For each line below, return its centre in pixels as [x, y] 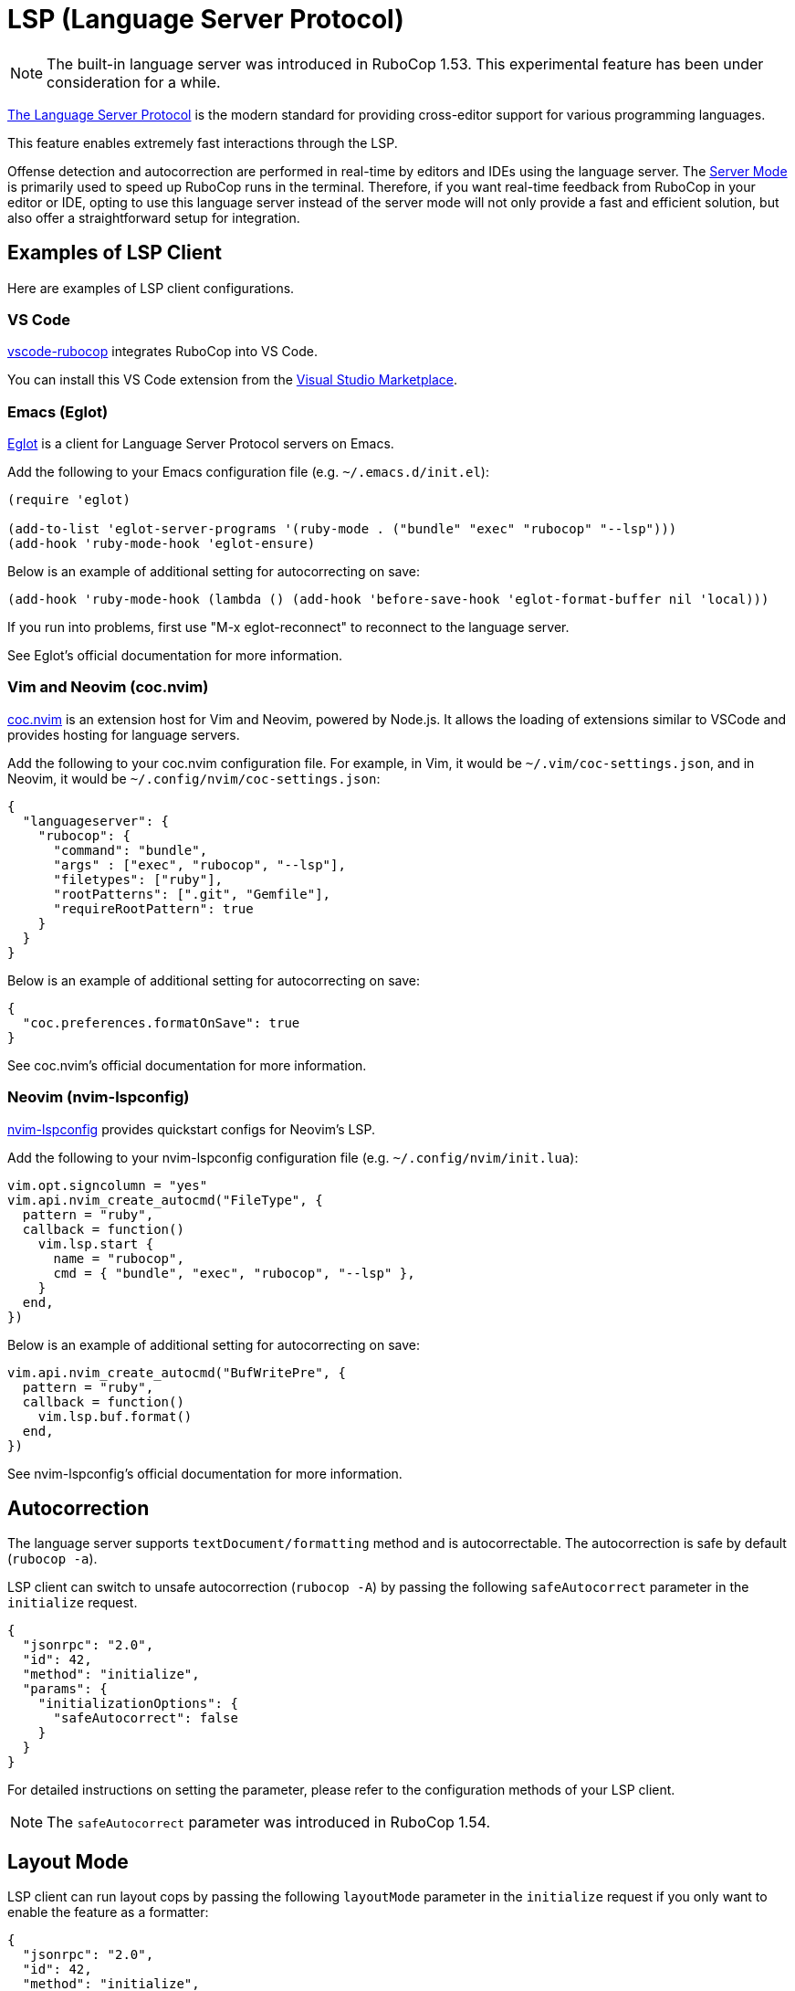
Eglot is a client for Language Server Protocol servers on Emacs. [201, 444]
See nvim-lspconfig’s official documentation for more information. [205, 1473]
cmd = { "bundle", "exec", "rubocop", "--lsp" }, [234, 1273]
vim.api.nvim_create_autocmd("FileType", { [165, 1200]
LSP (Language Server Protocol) [206, 19]
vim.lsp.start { [96, 1243]
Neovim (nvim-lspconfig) [99, 1097]
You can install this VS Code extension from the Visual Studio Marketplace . [232, 380]
